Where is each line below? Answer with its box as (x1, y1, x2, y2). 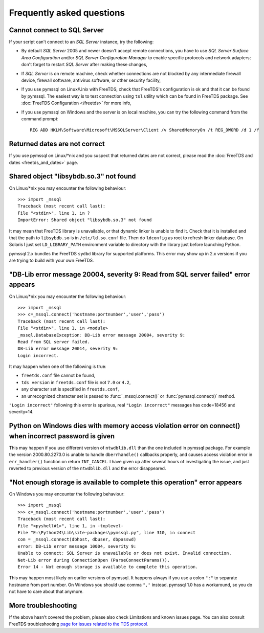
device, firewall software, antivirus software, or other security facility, (21, 77, 161, 83)
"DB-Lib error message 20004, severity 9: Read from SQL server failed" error (9, 270, 250, 278)
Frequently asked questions (9, 7, 125, 18)
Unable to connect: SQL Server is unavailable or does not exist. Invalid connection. (18, 550, 232, 556)
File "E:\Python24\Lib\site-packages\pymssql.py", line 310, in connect (18, 530, 196, 535)
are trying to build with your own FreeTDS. (9, 257, 94, 264)
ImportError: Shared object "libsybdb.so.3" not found (18, 217, 152, 223)
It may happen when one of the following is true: (9, 363, 107, 369)
